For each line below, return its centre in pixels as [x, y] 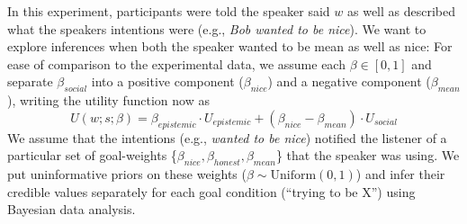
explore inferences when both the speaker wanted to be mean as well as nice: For [230, 46]
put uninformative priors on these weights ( [127, 173]
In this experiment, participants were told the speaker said [169, 11]
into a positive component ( [167, 81]
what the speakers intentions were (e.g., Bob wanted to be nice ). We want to [217, 28]
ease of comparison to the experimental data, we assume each [176, 63]
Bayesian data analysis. [72, 209]
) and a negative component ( [349, 81]
